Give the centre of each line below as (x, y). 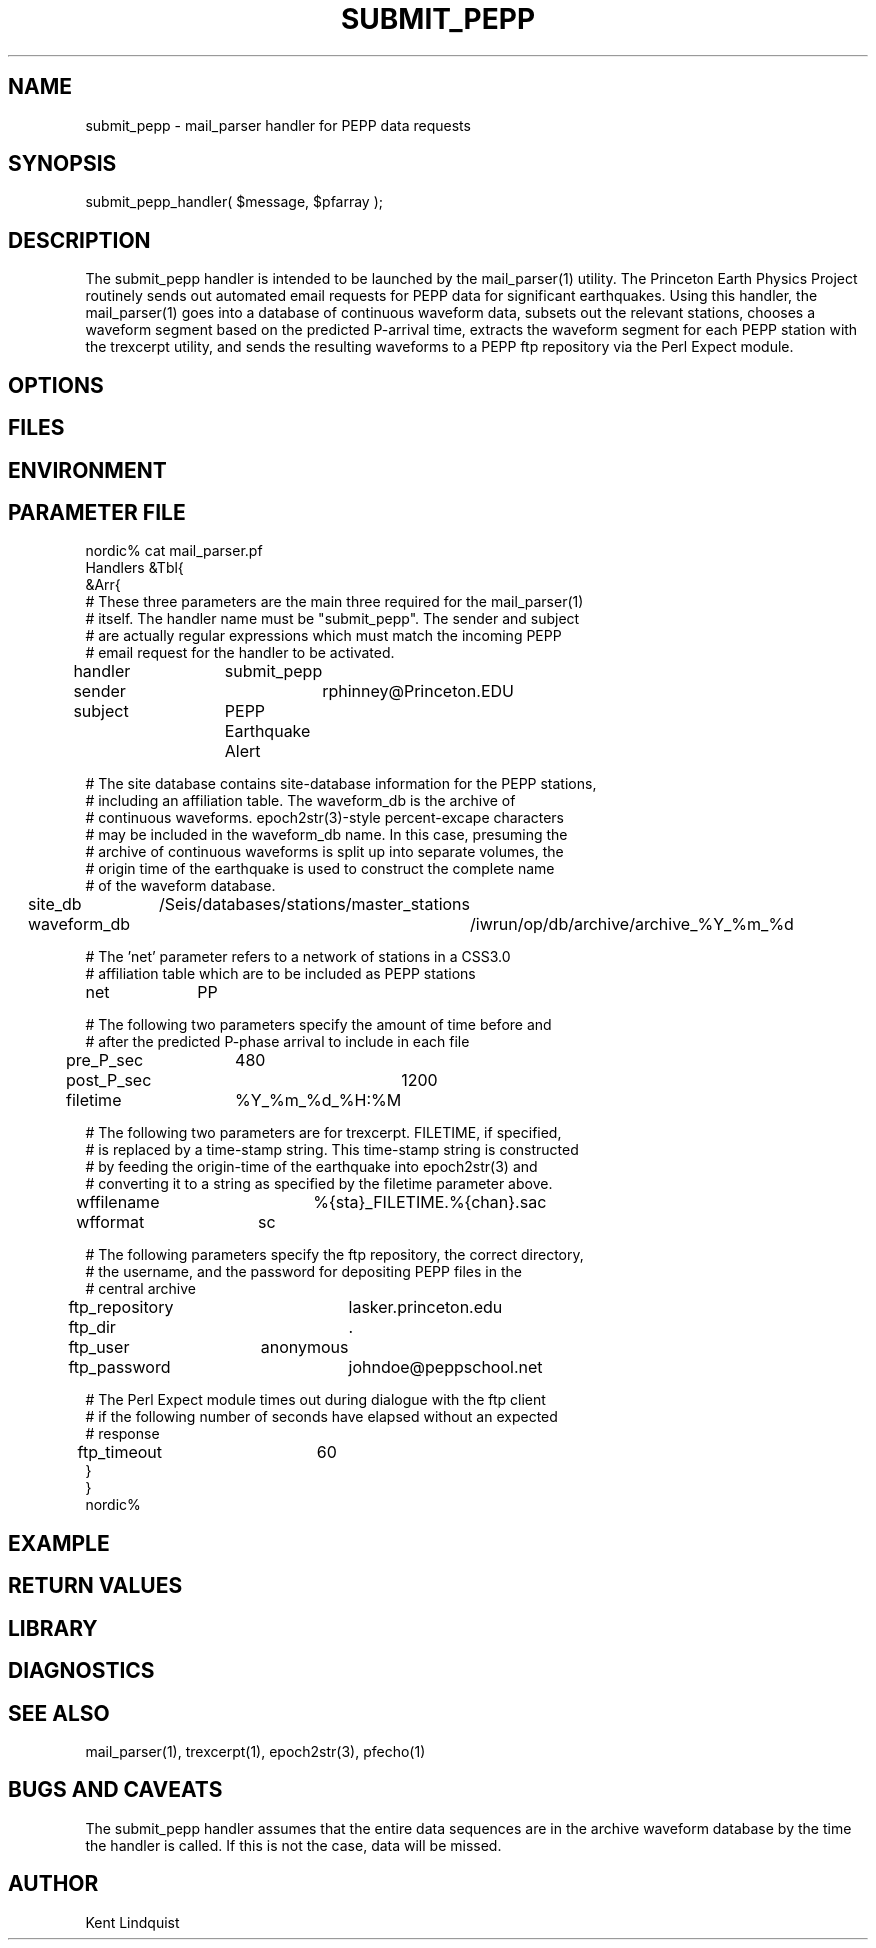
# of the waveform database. (180, 886)
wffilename (118, 1202)
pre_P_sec (105, 1060)
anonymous (304, 1347)
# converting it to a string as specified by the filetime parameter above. (319, 1184)
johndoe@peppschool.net (445, 1367)
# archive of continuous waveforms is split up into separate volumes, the (324, 852)
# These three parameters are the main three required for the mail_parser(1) (334, 602)
